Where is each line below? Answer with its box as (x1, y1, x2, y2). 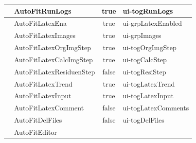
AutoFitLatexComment (14, 103, 84, 113)
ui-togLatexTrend (123, 78, 175, 89)
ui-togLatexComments (123, 103, 189, 113)
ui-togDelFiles (123, 115, 164, 125)
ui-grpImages (123, 30, 161, 40)
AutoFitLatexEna (14, 18, 67, 28)
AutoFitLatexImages (14, 30, 76, 40)
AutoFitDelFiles (14, 115, 62, 125)
